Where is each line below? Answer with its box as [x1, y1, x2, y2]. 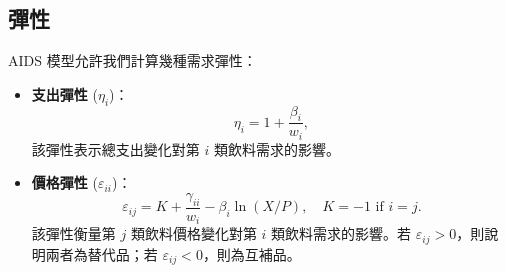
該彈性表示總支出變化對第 [31, 138, 200, 159]
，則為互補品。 [202, 243, 301, 264]
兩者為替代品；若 [45, 243, 158, 264]
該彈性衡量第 [31, 223, 116, 244]
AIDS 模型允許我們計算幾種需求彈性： [8, 50, 257, 71]
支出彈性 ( [31, 83, 98, 104]
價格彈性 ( [31, 172, 98, 193]
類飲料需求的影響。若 [271, 223, 412, 244]
